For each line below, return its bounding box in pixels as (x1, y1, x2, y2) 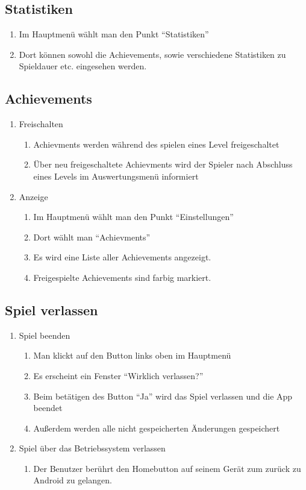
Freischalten (19, 118, 63, 130)
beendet (33, 401, 63, 414)
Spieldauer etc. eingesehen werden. (19, 60, 147, 72)
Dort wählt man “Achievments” (33, 230, 151, 243)
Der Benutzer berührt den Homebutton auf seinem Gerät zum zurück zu (33, 462, 301, 474)
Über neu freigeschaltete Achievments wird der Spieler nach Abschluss (33, 158, 293, 171)
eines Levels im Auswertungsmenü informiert (33, 169, 199, 182)
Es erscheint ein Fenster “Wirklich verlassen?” (33, 369, 204, 382)
